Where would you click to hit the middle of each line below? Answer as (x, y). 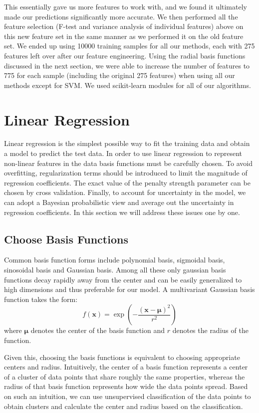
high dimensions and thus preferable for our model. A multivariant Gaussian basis (129, 289)
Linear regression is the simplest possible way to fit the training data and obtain (127, 143)
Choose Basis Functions (66, 239)
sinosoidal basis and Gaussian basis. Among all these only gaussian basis (115, 270)
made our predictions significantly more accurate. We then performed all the (121, 16)
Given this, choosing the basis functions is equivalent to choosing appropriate (122, 357)
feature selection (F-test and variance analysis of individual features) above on (124, 26)
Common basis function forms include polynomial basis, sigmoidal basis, (115, 260)
